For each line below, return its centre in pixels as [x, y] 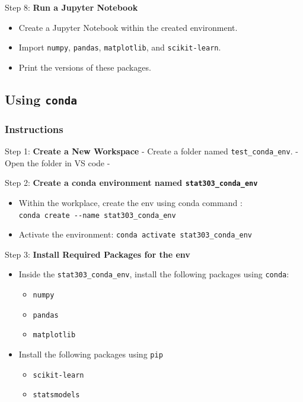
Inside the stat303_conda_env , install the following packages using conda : [154, 274]
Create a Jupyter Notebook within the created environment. [128, 27]
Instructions [34, 129]
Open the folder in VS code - [58, 162]
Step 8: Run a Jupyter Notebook [71, 7]
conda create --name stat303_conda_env [97, 215]
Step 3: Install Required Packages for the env [98, 254]
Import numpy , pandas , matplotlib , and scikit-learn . [120, 47]
